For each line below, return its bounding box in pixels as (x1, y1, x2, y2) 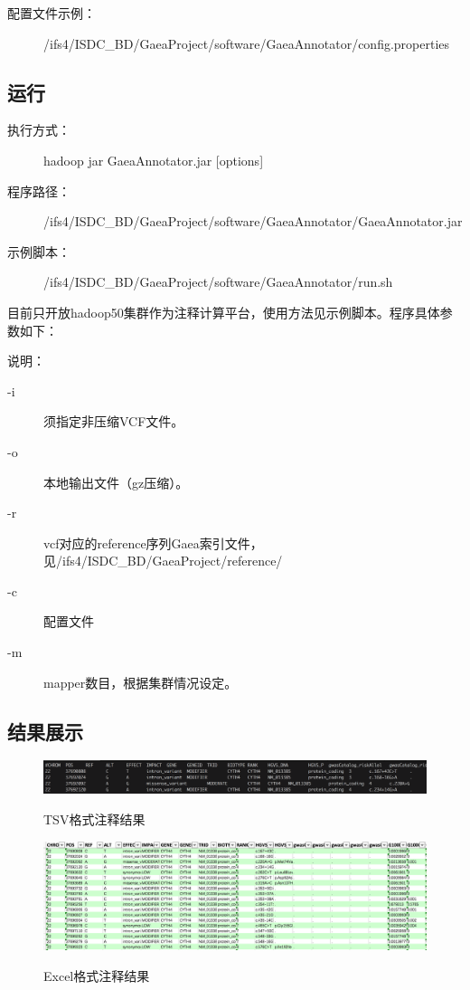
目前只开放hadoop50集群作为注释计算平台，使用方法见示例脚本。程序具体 (7, 302, 440, 321)
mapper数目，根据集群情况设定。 (43, 672, 238, 691)
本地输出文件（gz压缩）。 (43, 472, 189, 491)
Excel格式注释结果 (43, 966, 150, 985)
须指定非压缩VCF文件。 (43, 412, 184, 431)
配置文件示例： (7, 4, 96, 22)
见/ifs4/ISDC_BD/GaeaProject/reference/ (43, 551, 283, 570)
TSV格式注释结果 (43, 809, 146, 828)
